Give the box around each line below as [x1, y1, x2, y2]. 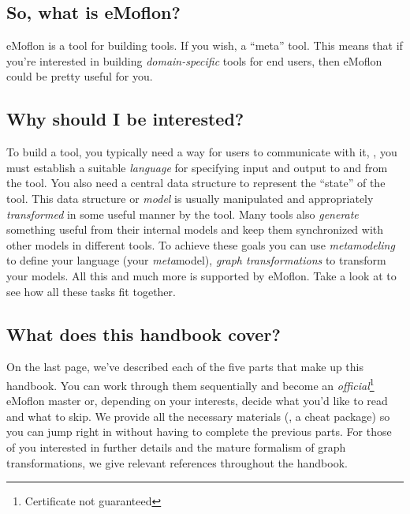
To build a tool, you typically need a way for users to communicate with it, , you [6, 144, 397, 160]
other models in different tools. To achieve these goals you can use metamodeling [6, 236, 395, 253]
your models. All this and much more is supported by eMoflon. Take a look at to [6, 267, 397, 283]
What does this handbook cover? [6, 321, 281, 346]
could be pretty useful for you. [6, 68, 153, 84]
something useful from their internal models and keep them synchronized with [6, 221, 384, 238]
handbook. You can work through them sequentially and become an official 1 [6, 374, 375, 393]
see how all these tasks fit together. [6, 283, 176, 299]
